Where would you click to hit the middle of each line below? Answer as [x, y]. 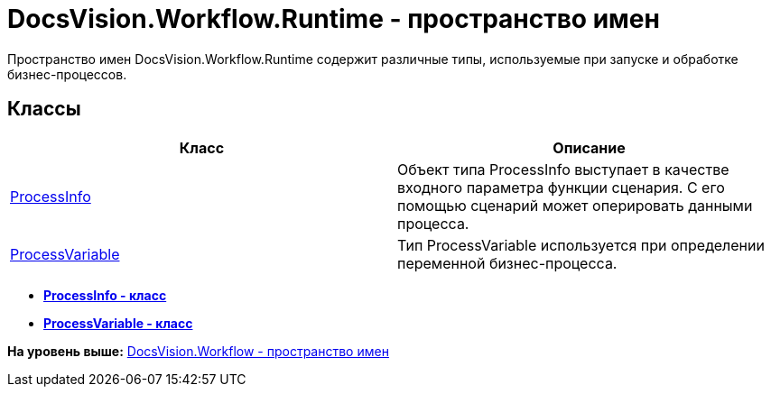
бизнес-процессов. [67, 74]
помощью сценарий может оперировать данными [575, 205]
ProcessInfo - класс [105, 295]
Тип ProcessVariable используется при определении [581, 245]
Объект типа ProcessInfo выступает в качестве [563, 169]
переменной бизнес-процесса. [507, 263]
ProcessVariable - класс [118, 323]
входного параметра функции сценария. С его [561, 187]
